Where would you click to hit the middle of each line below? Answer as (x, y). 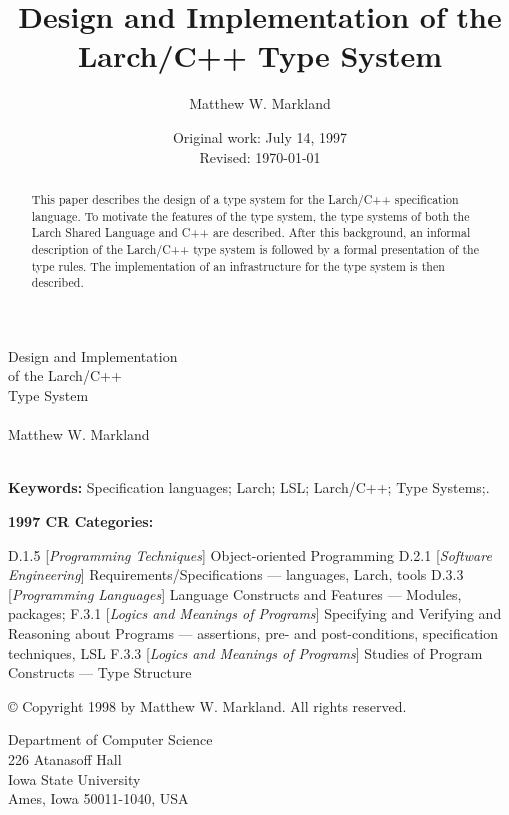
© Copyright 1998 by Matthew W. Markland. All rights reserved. (207, 705)
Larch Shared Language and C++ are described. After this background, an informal (251, 232)
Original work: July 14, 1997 (260, 136)
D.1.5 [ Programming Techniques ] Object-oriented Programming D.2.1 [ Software (250, 554)
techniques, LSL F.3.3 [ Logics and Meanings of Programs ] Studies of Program (245, 652)
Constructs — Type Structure (100, 672)
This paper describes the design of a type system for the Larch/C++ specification (245, 198)
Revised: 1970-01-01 (260, 156)
